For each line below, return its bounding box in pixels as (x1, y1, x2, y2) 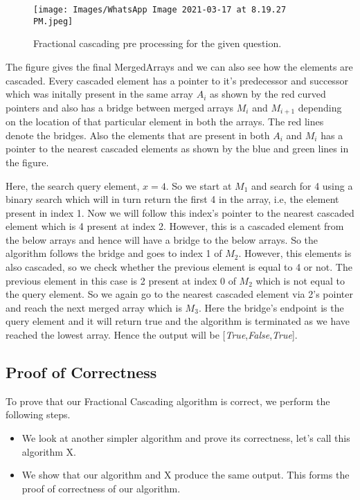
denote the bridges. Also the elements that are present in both (6, 127, 270, 142)
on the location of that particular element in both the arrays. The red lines (6, 114, 324, 129)
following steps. (6, 407, 71, 422)
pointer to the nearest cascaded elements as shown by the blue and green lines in (6, 141, 349, 156)
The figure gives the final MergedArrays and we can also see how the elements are (6, 59, 353, 73)
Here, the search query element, (6, 178, 140, 193)
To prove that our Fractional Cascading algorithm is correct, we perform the (6, 393, 330, 408)
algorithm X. (21, 444, 77, 458)
